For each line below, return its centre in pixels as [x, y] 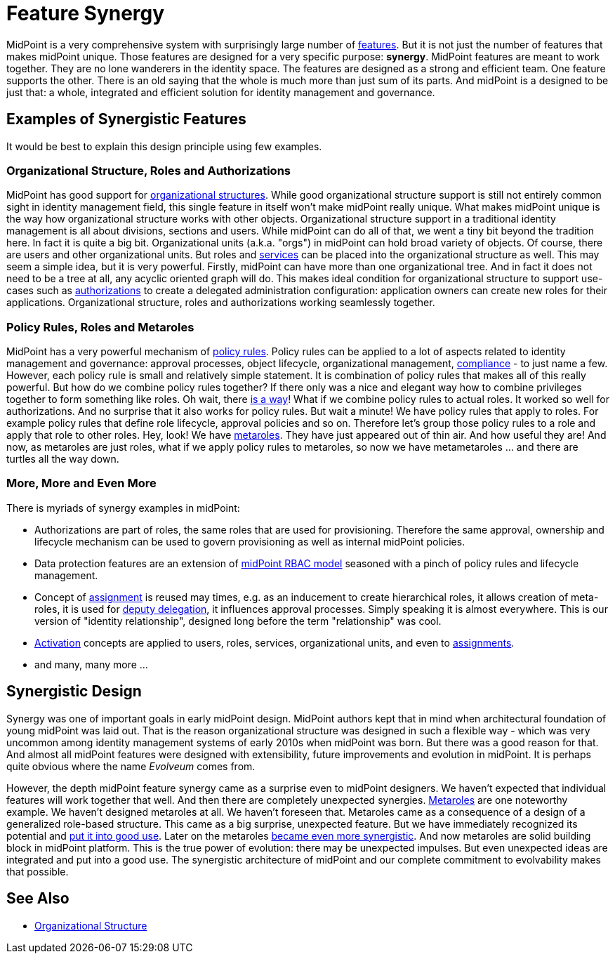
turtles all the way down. [63, 459]
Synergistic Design [74, 692]
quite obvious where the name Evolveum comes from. [131, 766]
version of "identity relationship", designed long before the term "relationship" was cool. [238, 621]
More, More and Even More [81, 483]
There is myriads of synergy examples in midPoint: [123, 508]
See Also [38, 899]
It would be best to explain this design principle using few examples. [164, 146]
